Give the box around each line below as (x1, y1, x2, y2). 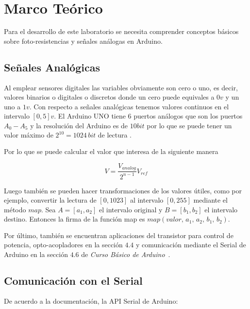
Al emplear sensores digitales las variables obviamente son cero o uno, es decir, (4, 82, 238, 92)
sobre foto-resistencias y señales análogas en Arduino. (4, 35, 163, 46)
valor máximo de (4, 130, 53, 140)
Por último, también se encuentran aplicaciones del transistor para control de (4, 230, 233, 240)
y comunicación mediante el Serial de (136, 240, 246, 250)
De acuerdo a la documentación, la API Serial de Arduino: (4, 295, 178, 306)
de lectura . (98, 130, 132, 140)
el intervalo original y (99, 204, 163, 214)
